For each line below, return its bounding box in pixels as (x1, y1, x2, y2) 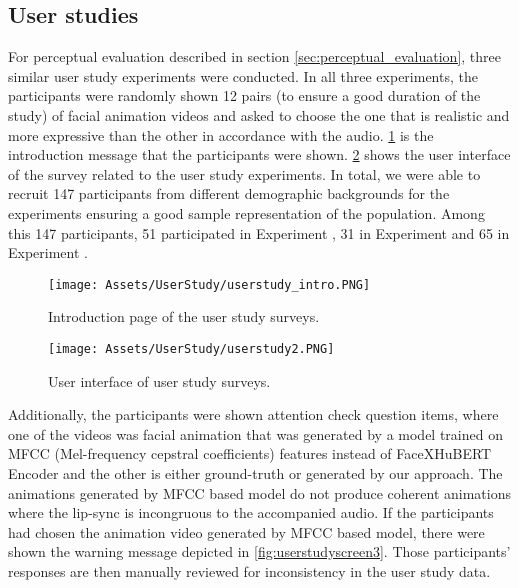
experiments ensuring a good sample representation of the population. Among (8, 202, 485, 223)
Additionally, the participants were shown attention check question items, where (8, 404, 499, 425)
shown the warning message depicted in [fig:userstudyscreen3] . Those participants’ (8, 541, 511, 562)
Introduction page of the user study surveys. (48, 306, 320, 327)
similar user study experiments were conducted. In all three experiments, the (8, 65, 478, 86)
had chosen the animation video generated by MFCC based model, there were (8, 521, 485, 542)
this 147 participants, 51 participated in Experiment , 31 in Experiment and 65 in (8, 222, 510, 243)
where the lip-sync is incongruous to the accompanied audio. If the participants (8, 502, 494, 523)
